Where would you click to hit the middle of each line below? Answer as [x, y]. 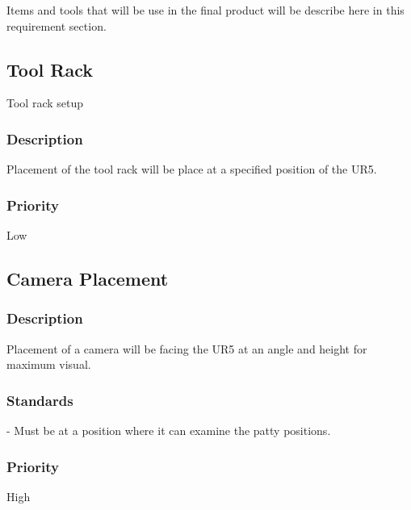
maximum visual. [49, 364]
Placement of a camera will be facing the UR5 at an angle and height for [187, 348]
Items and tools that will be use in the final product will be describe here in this [205, 10]
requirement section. [57, 25]
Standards [40, 400]
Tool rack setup [45, 103]
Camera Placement [88, 278]
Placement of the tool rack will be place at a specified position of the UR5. [192, 169]
